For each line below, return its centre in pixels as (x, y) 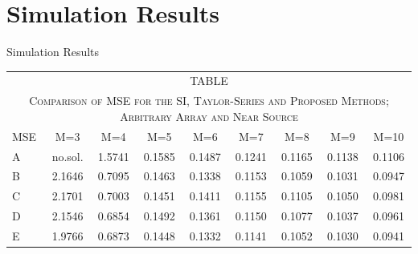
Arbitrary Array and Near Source (209, 116)
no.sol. (68, 156)
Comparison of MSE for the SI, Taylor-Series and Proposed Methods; (209, 101)
